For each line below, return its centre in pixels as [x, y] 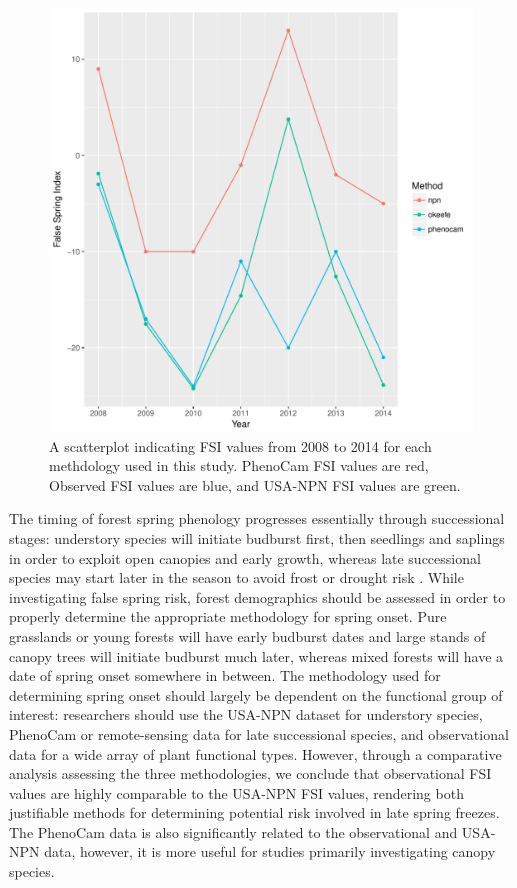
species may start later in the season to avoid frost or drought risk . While [236, 577]
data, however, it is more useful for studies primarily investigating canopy [270, 851]
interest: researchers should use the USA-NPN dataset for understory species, [246, 714]
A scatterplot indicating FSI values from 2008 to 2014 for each [240, 445]
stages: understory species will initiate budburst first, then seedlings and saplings [257, 537]
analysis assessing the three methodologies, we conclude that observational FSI [250, 773]
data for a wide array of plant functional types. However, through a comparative [255, 753]
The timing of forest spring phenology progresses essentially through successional [257, 518]
